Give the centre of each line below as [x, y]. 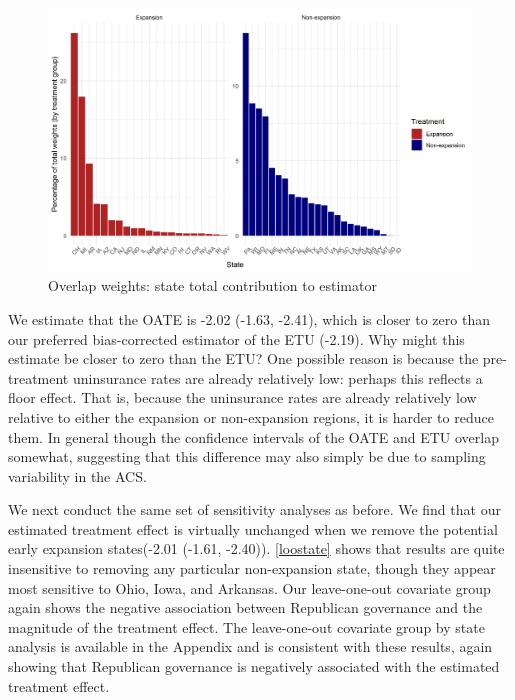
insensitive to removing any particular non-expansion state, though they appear [252, 568]
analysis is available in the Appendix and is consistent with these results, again [250, 646]
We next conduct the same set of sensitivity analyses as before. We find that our [254, 509]
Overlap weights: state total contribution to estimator [212, 285]
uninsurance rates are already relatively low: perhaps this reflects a [277, 377]
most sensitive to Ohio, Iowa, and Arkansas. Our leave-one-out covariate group [249, 587]
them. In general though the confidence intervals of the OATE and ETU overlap [253, 436]
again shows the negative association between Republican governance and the [245, 607]
